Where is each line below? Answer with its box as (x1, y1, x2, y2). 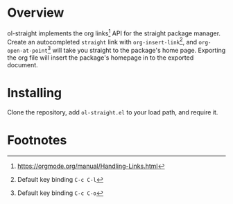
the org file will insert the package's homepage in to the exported (7, 53, 194, 62)
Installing (7, 85, 62, 101)
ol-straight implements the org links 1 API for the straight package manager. (7, 28, 221, 37)
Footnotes (7, 133, 67, 148)
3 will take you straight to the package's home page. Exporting (47, 45, 226, 54)
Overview (7, 5, 64, 21)
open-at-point (7, 47, 49, 54)
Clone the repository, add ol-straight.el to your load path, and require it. (7, 108, 218, 116)
